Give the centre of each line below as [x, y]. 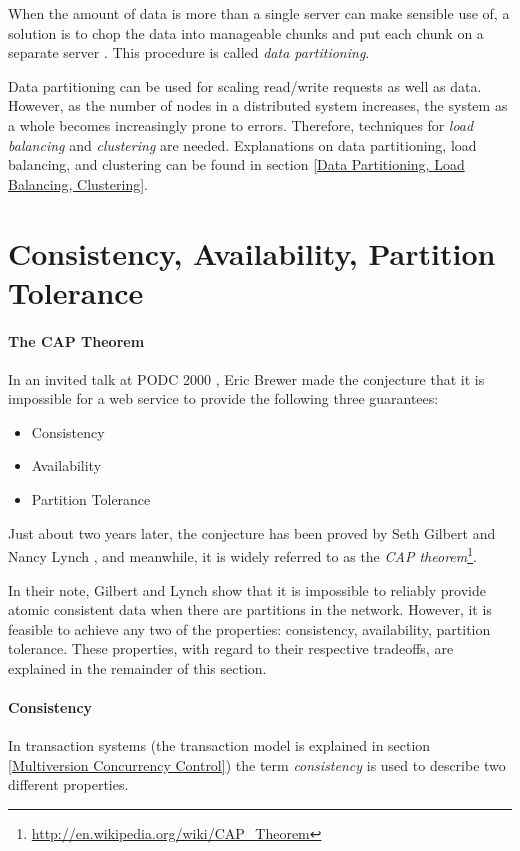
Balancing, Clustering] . [78, 183]
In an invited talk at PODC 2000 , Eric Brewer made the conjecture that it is [246, 378]
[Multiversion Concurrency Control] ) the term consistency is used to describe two [257, 764]
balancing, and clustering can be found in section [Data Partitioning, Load [236, 164]
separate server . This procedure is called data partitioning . [189, 52]
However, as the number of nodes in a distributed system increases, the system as [258, 105]
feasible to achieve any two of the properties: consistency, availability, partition [249, 628]
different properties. [68, 784]
